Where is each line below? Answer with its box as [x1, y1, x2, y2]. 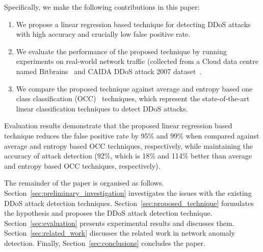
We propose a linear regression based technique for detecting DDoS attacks [16, 18, 251, 29]
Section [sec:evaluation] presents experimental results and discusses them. [4, 217, 234, 228]
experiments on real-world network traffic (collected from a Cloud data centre [16, 56, 258, 66]
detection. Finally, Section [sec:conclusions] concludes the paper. [4, 237, 205, 248]
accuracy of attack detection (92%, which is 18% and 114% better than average [4, 150, 252, 161]
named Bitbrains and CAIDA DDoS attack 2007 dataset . [16, 65, 202, 76]
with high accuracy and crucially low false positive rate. [16, 29, 191, 39]
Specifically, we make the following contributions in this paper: [4, 2, 200, 12]
